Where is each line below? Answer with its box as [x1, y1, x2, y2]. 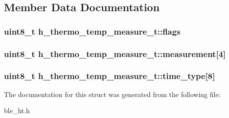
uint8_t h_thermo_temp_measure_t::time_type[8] [4, 70, 215, 82]
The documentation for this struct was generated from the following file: [4, 89, 221, 99]
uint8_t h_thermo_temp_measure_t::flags [4, 25, 181, 37]
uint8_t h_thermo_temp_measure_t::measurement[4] [4, 47, 226, 59]
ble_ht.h [4, 105, 30, 116]
